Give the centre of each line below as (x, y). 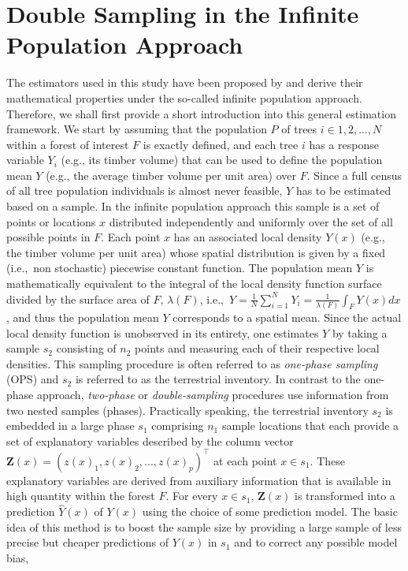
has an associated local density (248, 237)
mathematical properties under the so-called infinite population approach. (184, 97)
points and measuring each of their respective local (257, 348)
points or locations (51, 221)
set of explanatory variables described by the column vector (150, 440)
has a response (344, 144)
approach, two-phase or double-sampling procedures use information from (213, 394)
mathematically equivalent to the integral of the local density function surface (194, 284)
